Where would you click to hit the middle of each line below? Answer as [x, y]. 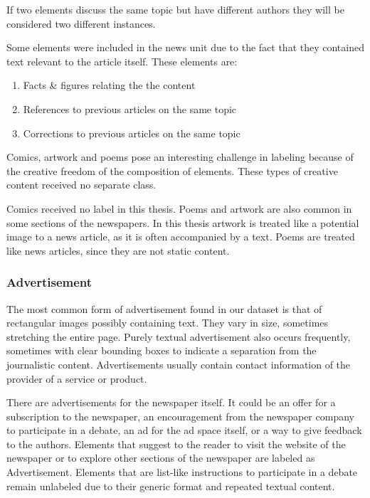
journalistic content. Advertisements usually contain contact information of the [179, 364]
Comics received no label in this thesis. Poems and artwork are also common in [179, 208]
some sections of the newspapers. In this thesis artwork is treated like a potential [183, 222]
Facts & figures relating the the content [109, 85]
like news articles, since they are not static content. [118, 250]
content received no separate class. [81, 185]
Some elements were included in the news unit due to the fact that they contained [185, 47]
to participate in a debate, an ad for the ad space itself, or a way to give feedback [184, 430]
